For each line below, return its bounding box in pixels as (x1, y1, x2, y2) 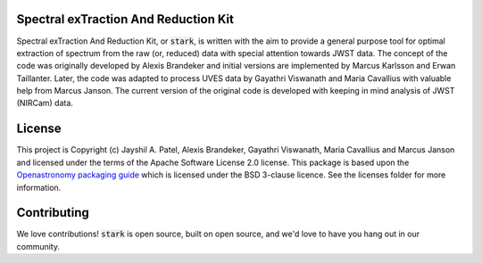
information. (16, 182, 62, 193)
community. (16, 241, 60, 251)
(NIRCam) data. (16, 98, 73, 109)
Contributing (16, 205, 89, 220)
